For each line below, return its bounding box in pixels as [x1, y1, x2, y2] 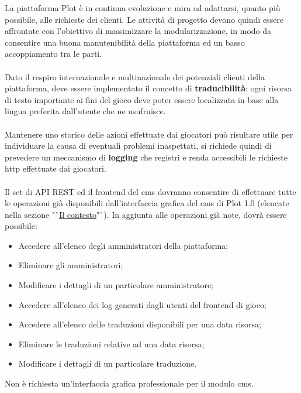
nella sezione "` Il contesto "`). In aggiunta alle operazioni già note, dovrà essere [5, 208, 287, 220]
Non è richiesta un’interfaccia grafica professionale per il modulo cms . [5, 377, 254, 389]
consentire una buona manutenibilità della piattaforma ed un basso [5, 36, 245, 48]
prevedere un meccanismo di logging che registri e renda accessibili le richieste [5, 151, 288, 163]
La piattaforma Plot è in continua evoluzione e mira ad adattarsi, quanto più [5, 2, 281, 13]
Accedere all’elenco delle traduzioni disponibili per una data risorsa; [18, 318, 261, 330]
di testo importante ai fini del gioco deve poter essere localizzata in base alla [5, 93, 279, 105]
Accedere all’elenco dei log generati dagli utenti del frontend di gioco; [18, 298, 267, 310]
